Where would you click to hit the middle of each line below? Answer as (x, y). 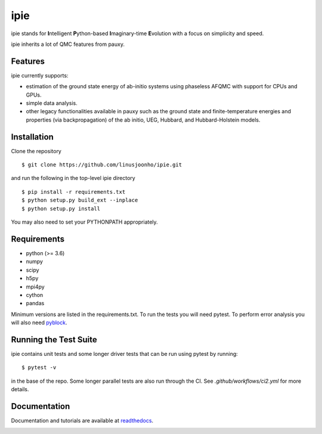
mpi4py (35, 287)
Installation (32, 137)
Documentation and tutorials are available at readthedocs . (82, 421)
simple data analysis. (52, 103)
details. (20, 389)
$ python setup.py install (61, 208)
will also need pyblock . (39, 323)
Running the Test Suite (54, 340)
